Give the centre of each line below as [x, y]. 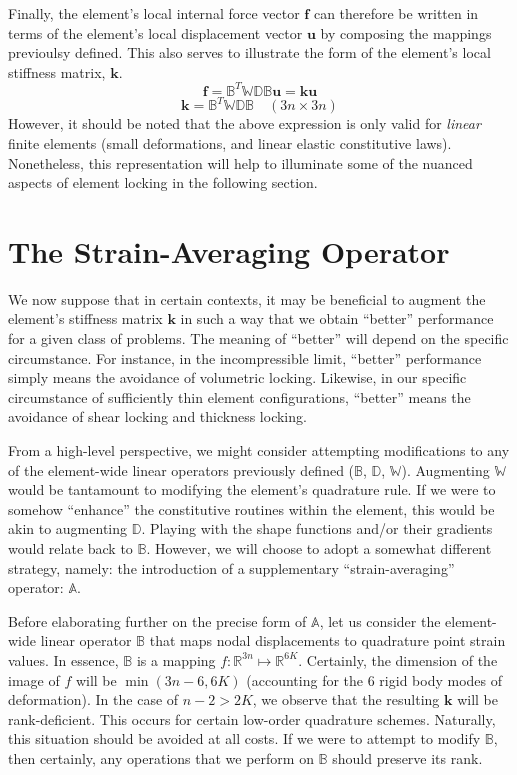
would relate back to [70, 548]
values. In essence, [63, 659]
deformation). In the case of [93, 699]
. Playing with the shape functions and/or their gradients [317, 528]
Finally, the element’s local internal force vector [154, 13]
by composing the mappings [406, 32]
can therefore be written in [396, 13]
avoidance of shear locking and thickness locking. [157, 416]
